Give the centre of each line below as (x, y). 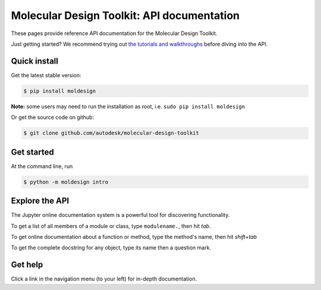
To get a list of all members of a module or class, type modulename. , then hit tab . (111, 226)
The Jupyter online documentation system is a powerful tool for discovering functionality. (120, 215)
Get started (32, 152)
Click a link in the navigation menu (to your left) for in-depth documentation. (104, 279)
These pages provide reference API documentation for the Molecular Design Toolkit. (114, 33)
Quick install (35, 61)
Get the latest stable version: (46, 75)
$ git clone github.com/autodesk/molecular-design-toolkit (111, 133)
